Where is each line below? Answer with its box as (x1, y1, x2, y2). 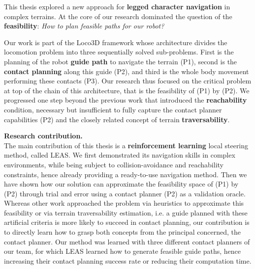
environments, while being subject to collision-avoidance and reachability (4, 159, 223, 169)
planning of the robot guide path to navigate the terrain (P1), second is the (4, 56, 237, 66)
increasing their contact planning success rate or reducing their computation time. (4, 255, 252, 266)
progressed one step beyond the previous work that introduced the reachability (4, 95, 247, 105)
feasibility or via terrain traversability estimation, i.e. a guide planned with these (4, 207, 248, 217)
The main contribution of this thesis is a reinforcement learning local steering (4, 140, 249, 150)
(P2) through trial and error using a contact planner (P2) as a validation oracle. (4, 188, 246, 198)
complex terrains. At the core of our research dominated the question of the (4, 11, 232, 21)
